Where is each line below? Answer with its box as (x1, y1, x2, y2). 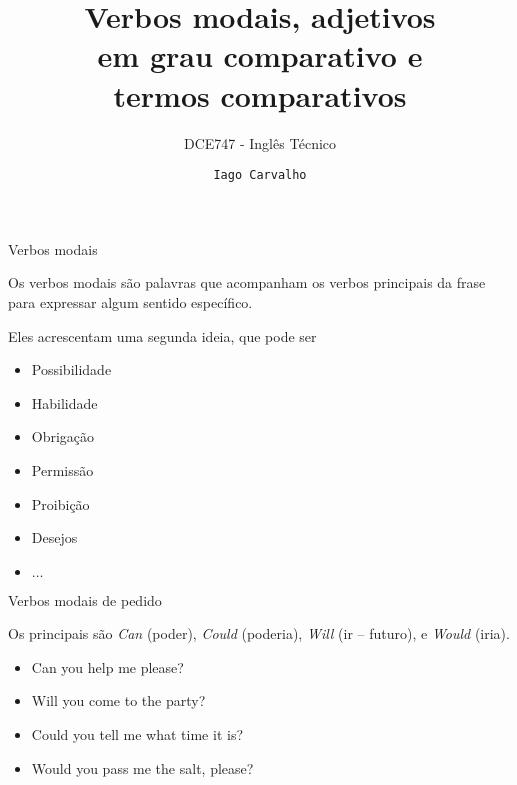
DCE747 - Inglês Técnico (183, 132, 337, 153)
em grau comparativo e (97, 35, 423, 76)
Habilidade (31, 392, 98, 413)
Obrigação (31, 426, 95, 447)
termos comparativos (113, 74, 407, 115)
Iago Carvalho (213, 168, 307, 183)
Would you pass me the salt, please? (31, 757, 254, 778)
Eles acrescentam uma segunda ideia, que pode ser (8, 325, 317, 346)
